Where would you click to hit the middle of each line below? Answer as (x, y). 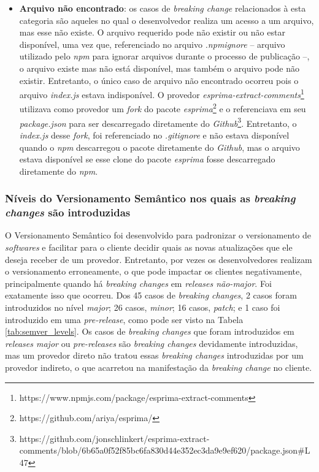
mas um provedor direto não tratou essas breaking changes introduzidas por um (154, 355)
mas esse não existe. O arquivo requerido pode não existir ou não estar (152, 32)
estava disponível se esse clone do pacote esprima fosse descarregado (147, 159)
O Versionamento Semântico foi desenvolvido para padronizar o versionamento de (158, 235)
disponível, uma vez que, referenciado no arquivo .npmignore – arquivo (152, 44)
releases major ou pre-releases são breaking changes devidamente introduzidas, (152, 343)
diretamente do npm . (59, 171)
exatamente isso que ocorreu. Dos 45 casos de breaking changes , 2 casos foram (151, 295)
